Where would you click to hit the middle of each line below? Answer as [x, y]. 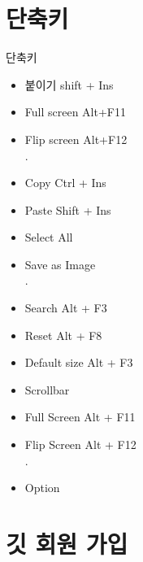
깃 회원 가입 [67, 543]
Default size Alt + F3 [79, 362]
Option [42, 488]
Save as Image [60, 264]
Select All [49, 237]
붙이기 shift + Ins [69, 84]
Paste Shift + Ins [68, 209]
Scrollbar [47, 389]
